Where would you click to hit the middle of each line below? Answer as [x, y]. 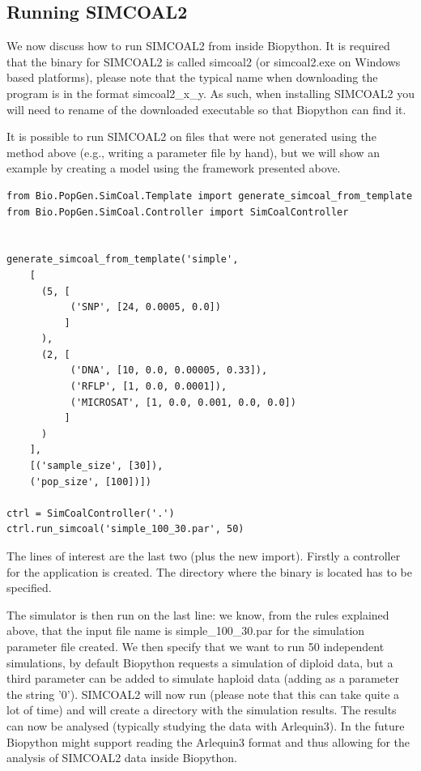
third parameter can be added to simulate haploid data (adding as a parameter [203, 678]
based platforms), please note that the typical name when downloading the [192, 77]
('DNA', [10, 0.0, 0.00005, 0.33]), [169, 371]
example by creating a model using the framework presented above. [174, 168]
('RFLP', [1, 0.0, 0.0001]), [149, 387]
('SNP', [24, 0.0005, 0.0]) [145, 307]
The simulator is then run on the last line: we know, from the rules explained [198, 614]
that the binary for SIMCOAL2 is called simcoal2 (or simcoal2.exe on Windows [204, 61]
